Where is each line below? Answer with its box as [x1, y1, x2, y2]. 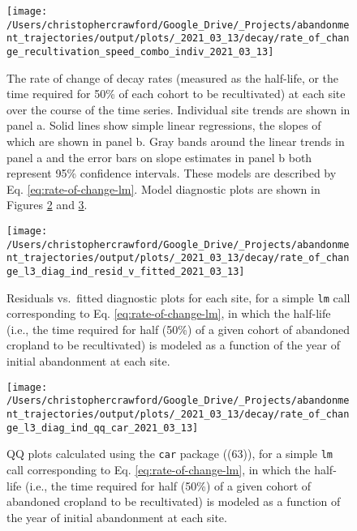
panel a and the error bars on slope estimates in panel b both [6, 148, 312, 165]
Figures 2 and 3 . [6, 196, 88, 213]
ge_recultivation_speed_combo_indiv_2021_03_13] [6, 45, 274, 58]
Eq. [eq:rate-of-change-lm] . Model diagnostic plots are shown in [6, 180, 320, 197]
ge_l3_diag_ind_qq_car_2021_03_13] [6, 422, 199, 434]
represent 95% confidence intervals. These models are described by [6, 165, 337, 182]
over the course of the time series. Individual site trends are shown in [6, 101, 351, 118]
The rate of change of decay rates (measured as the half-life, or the [6, 69, 339, 86]
